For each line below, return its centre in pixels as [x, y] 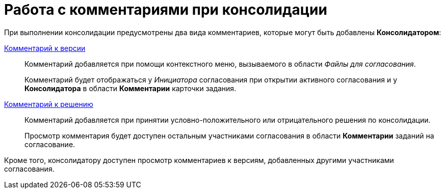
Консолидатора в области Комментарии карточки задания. [130, 88]
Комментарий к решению [49, 104]
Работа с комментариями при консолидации [166, 10]
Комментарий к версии [45, 48]
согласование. [50, 144]
